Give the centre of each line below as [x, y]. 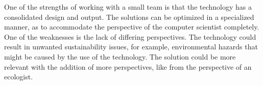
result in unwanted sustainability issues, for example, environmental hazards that [131, 47]
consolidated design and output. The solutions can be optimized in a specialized [129, 17]
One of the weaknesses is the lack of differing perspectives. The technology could [130, 36]
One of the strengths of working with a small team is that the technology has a [128, 7]
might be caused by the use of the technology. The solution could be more [120, 56]
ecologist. [19, 77]
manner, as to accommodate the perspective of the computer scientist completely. [132, 27]
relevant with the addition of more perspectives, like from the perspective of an [128, 66]
